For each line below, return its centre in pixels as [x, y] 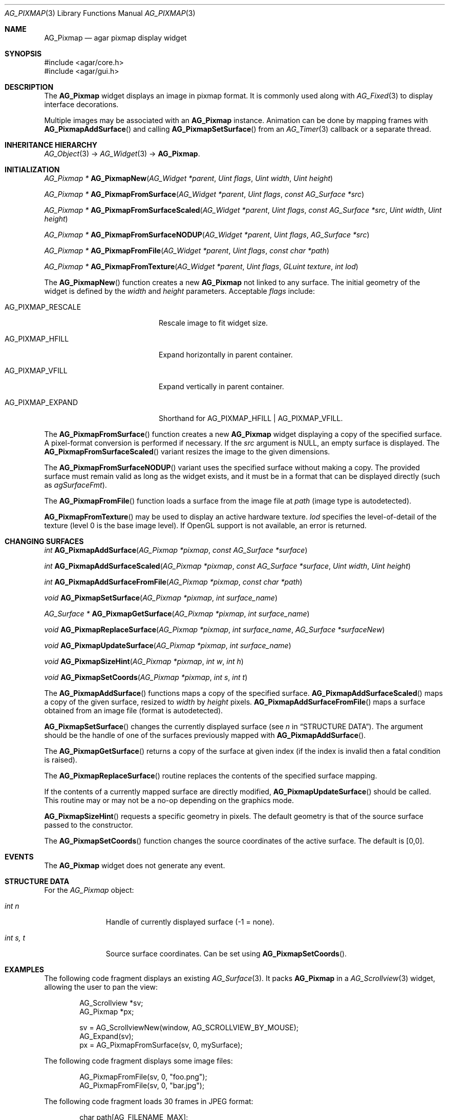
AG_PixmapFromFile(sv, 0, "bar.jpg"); [142, 1085]
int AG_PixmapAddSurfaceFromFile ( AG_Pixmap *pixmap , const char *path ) [173, 582]
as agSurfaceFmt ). [76, 485]
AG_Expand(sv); [106, 1036]
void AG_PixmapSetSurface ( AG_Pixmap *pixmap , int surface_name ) [161, 598]
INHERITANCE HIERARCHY [51, 145]
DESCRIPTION [29, 87]
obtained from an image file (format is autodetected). [134, 711]
